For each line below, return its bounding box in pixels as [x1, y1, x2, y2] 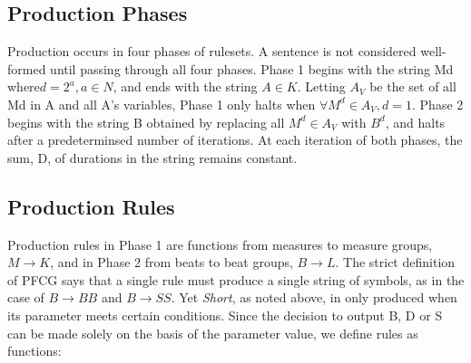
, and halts [385, 112, 446, 131]
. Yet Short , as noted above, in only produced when [171, 288, 457, 307]
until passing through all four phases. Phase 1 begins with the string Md [50, 59, 454, 78]
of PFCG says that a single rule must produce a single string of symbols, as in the [7, 270, 465, 289]
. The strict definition [335, 253, 456, 272]
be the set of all [369, 77, 456, 96]
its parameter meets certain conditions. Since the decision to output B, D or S [7, 305, 443, 324]
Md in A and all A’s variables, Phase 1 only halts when [7, 94, 316, 113]
